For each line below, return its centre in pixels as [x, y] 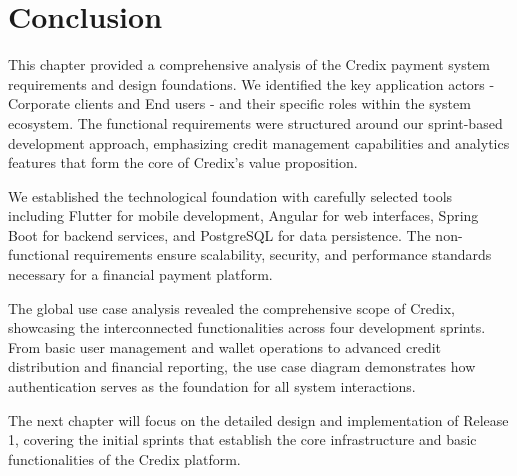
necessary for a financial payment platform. [140, 274]
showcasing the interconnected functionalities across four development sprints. [247, 327]
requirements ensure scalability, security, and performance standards [282, 254]
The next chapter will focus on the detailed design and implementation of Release [258, 419]
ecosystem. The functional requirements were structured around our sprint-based [255, 122]
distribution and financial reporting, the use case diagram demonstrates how [242, 366]
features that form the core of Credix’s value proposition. [183, 162]
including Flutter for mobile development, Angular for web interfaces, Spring [243, 215]
